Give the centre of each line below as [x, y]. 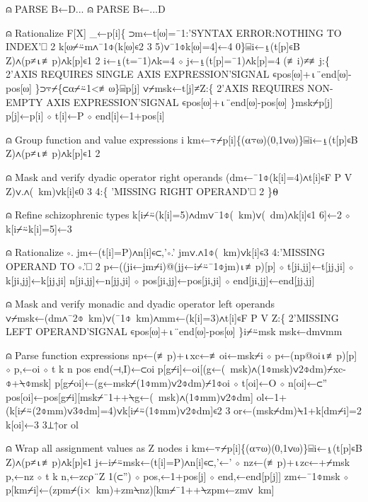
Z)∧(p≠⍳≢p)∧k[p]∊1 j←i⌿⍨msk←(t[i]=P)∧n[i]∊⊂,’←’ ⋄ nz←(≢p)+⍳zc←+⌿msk [178, 462]
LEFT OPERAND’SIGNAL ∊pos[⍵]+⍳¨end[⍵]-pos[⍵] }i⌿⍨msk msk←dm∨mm [174, 331]
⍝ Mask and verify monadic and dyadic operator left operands [140, 304]
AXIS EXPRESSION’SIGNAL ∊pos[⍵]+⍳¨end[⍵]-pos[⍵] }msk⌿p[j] [190, 101]
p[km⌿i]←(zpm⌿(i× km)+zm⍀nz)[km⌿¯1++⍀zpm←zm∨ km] [140, 490]
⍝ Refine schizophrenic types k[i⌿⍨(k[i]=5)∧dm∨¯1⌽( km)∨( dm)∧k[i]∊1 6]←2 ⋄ [178, 215]
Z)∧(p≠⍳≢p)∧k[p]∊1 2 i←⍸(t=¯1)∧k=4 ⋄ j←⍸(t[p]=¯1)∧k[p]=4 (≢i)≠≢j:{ [168, 60]
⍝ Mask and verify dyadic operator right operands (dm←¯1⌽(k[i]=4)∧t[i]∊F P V [179, 176]
